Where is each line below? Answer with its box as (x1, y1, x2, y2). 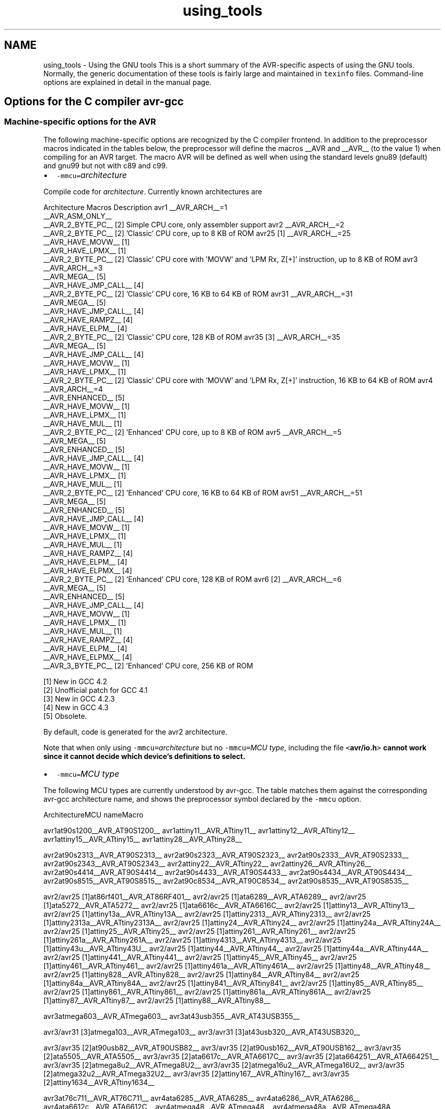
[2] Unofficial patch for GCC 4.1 (43, 685, 148, 694)
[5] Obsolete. (43, 711, 87, 720)
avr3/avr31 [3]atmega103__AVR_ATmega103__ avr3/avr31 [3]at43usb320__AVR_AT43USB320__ (43, 1027, 360, 1036)
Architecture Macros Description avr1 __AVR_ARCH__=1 (43, 202, 228, 212)
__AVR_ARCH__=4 (43, 384, 103, 393)
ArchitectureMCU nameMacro (43, 810, 144, 819)
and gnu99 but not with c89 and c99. (43, 161, 168, 170)
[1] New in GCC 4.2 (43, 677, 107, 686)
